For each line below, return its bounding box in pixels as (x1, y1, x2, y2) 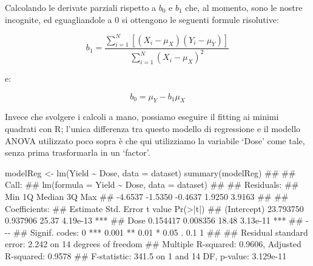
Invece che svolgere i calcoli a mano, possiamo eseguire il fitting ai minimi (5, 110, 279, 123)
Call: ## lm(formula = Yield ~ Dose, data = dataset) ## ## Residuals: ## (5, 178, 299, 191)
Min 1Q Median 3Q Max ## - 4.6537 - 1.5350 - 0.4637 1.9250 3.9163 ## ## (5, 190, 289, 203)
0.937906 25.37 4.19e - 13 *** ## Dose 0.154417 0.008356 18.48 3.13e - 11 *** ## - (5, 214, 309, 227)
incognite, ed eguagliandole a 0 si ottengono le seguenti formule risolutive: (5, 13, 279, 25)
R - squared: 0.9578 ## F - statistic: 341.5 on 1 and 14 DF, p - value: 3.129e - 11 (5, 249, 287, 262)
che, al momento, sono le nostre (185, 1, 303, 13)
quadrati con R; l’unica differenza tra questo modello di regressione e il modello (5, 122, 301, 135)
